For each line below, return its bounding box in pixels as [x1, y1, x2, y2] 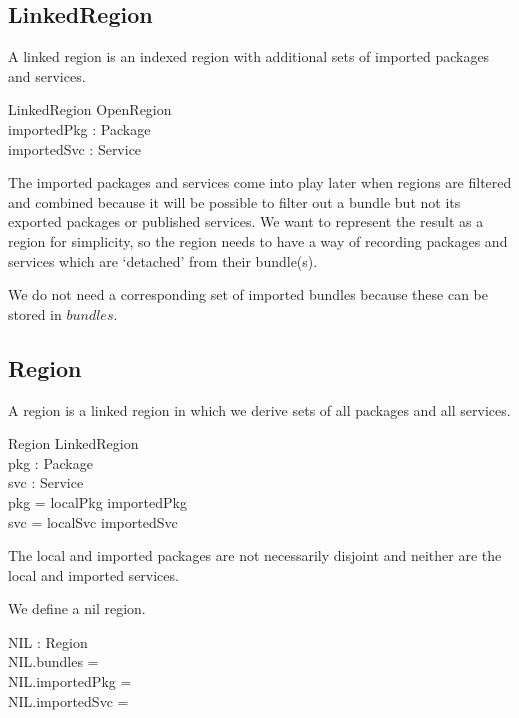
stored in [8, 303, 62, 324]
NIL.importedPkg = [8, 671, 132, 692]
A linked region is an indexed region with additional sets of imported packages [8, 46, 490, 67]
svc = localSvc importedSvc [8, 511, 178, 532]
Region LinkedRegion [8, 433, 139, 454]
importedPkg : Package [8, 118, 151, 139]
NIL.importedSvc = [8, 690, 129, 711]
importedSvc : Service [8, 138, 142, 159]
